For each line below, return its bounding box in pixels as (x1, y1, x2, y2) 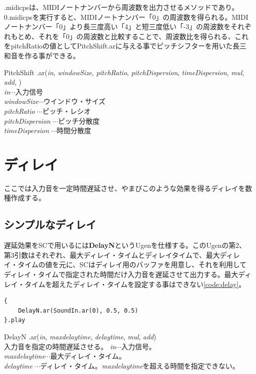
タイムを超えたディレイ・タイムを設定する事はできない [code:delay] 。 (24, 279, 246, 289)
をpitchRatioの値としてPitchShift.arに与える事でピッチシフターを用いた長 (4, 41, 240, 51)
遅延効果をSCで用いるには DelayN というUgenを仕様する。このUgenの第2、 (4, 240, 246, 250)
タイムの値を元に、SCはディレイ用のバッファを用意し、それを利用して (17, 259, 247, 270)
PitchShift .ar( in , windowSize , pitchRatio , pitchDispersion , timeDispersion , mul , (4, 67, 244, 77)
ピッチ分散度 (58, 115, 100, 126)
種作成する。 (4, 192, 45, 203)
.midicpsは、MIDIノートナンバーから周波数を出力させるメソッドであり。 (4, 2, 239, 12)
